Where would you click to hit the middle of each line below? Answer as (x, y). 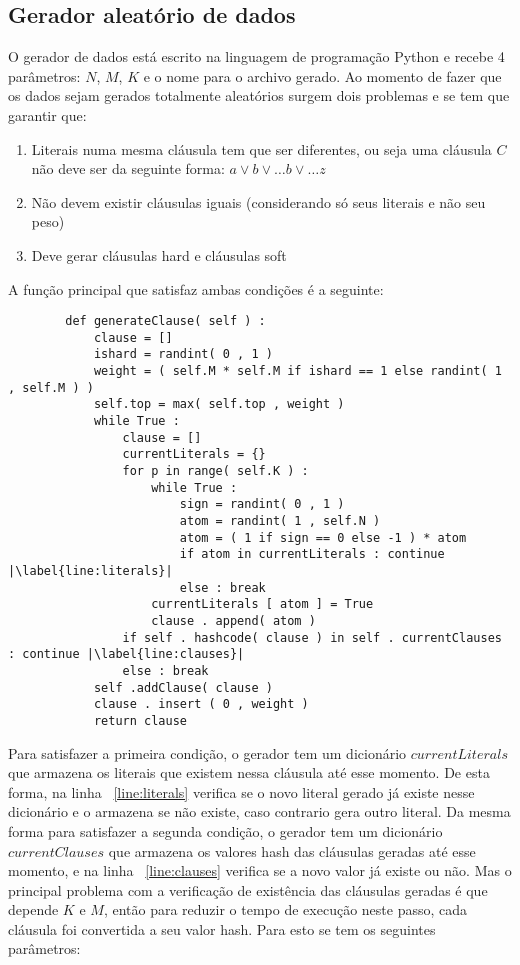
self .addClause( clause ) (183, 687)
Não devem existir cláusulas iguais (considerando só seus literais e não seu (258, 201)
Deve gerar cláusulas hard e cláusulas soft (159, 254)
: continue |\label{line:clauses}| (126, 654)
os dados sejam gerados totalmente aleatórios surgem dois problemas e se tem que (259, 95)
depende (33, 909)
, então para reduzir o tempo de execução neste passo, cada (285, 909)
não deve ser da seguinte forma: (128, 168)
